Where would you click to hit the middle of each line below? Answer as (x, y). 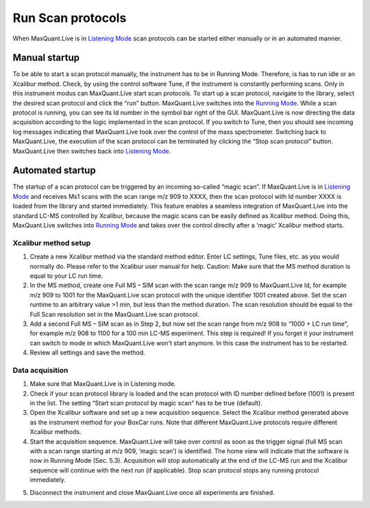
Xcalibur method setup (52, 243)
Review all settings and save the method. (87, 352)
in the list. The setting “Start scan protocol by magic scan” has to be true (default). (146, 403)
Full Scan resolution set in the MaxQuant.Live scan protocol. (114, 314)
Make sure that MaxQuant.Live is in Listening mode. (103, 384)
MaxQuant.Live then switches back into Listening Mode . (92, 151)
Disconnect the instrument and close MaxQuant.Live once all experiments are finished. (152, 492)
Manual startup (46, 58)
